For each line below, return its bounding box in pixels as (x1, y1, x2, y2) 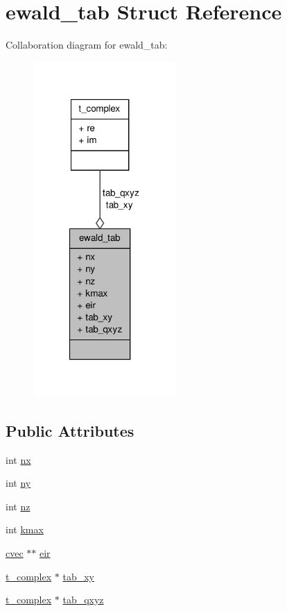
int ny (6, 476, 31, 490)
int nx (6, 452, 31, 467)
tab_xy (62, 569, 94, 583)
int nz (6, 499, 31, 513)
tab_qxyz (62, 592, 104, 607)
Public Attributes (6, 419, 134, 441)
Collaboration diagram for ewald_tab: (6, 37, 168, 52)
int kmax (6, 522, 44, 537)
